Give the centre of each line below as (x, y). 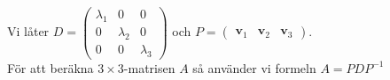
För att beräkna (51, 67)
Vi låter (28, 31)
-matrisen (149, 67)
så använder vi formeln (254, 67)
